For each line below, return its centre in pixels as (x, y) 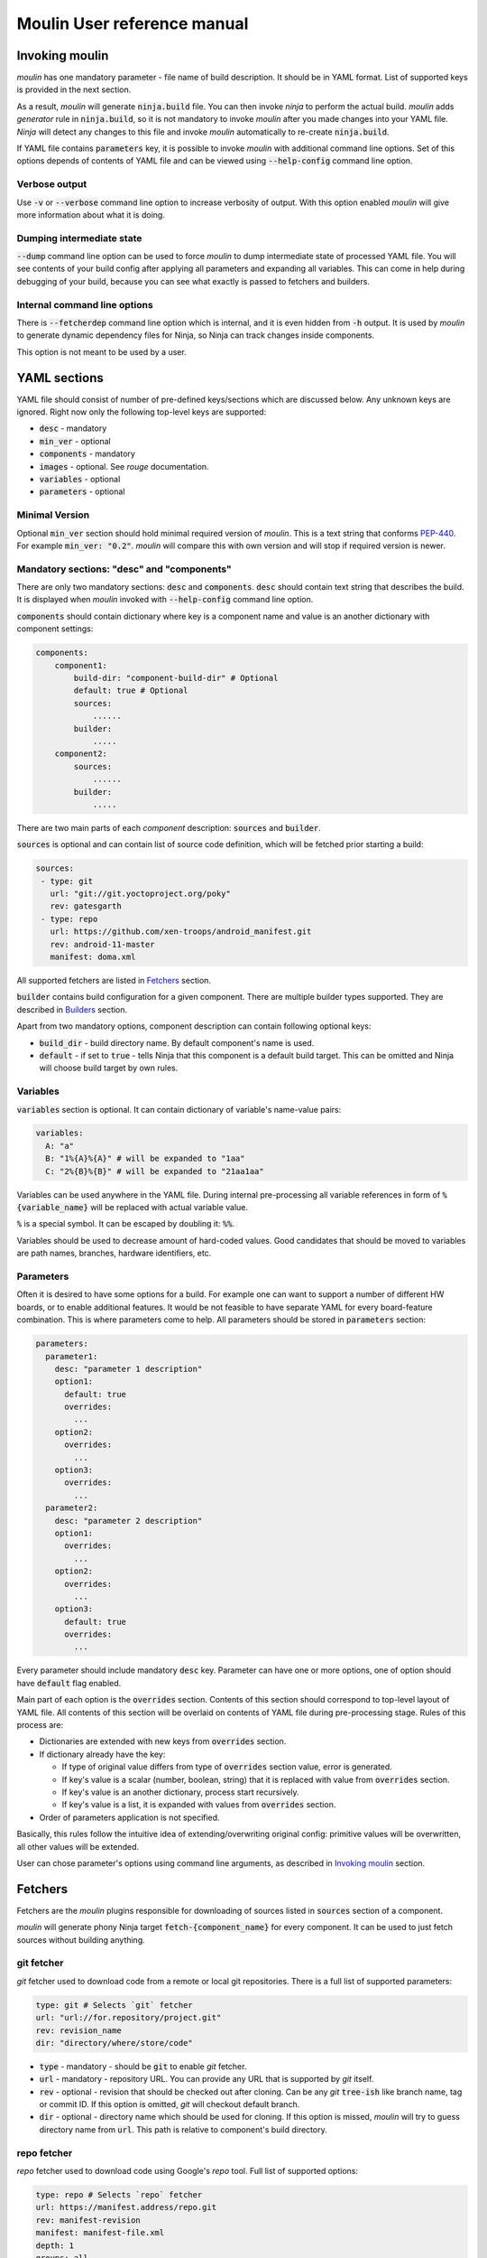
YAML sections (60, 378)
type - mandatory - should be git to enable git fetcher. (143, 2066)
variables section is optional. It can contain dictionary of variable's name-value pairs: (179, 1109)
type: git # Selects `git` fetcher (114, 2005)
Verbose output (52, 184)
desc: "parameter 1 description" (129, 1369)
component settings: (55, 629)
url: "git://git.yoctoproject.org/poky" (141, 894)
